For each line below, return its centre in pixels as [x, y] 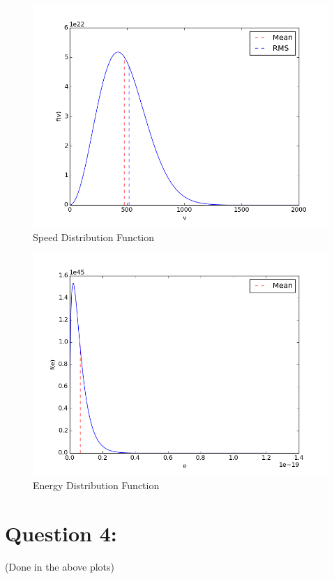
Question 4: [61, 533]
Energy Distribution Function [96, 485]
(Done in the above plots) [60, 566]
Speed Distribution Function [94, 237]
